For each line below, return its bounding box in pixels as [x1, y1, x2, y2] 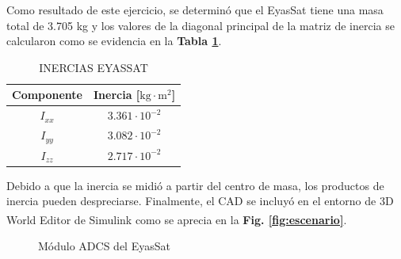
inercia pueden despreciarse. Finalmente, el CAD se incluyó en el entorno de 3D [6, 192, 394, 209]
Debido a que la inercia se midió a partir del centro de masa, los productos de [6, 177, 384, 193]
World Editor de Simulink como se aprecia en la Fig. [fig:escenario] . [6, 211, 347, 227]
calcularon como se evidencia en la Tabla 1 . [6, 32, 222, 49]
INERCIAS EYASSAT [39, 59, 148, 75]
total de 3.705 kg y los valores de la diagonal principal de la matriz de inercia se [6, 17, 395, 33]
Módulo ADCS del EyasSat [38, 238, 170, 254]
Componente [12, 86, 82, 103]
